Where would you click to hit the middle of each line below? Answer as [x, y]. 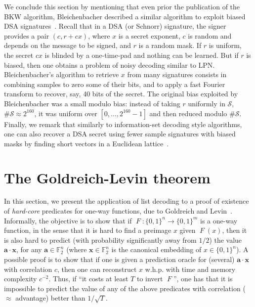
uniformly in [207, 103]
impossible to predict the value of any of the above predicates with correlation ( [125, 288]
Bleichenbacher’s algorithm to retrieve [62, 74]
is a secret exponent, [149, 35]
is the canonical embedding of [156, 249]
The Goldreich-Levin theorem [107, 177]
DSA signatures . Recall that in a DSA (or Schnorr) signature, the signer [115, 26]
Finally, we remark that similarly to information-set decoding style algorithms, [123, 124]
